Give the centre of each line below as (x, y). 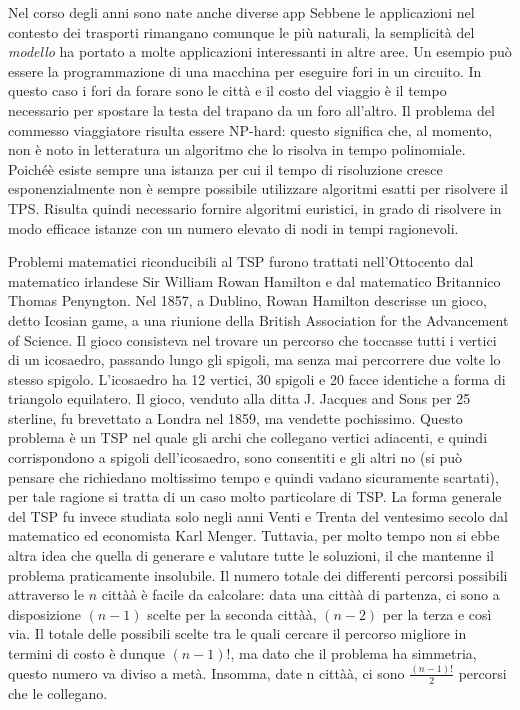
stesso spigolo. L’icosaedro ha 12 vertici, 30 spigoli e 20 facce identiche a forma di (257, 378)
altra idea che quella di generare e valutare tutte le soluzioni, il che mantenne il (251, 555)
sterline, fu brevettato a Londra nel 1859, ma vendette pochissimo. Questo (235, 417)
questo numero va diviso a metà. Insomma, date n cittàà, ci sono (206, 672)
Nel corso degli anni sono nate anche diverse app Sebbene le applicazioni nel (241, 12)
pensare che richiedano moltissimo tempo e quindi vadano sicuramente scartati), (253, 476)
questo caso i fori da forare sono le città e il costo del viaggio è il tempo (227, 90)
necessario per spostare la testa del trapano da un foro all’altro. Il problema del (251, 109)
